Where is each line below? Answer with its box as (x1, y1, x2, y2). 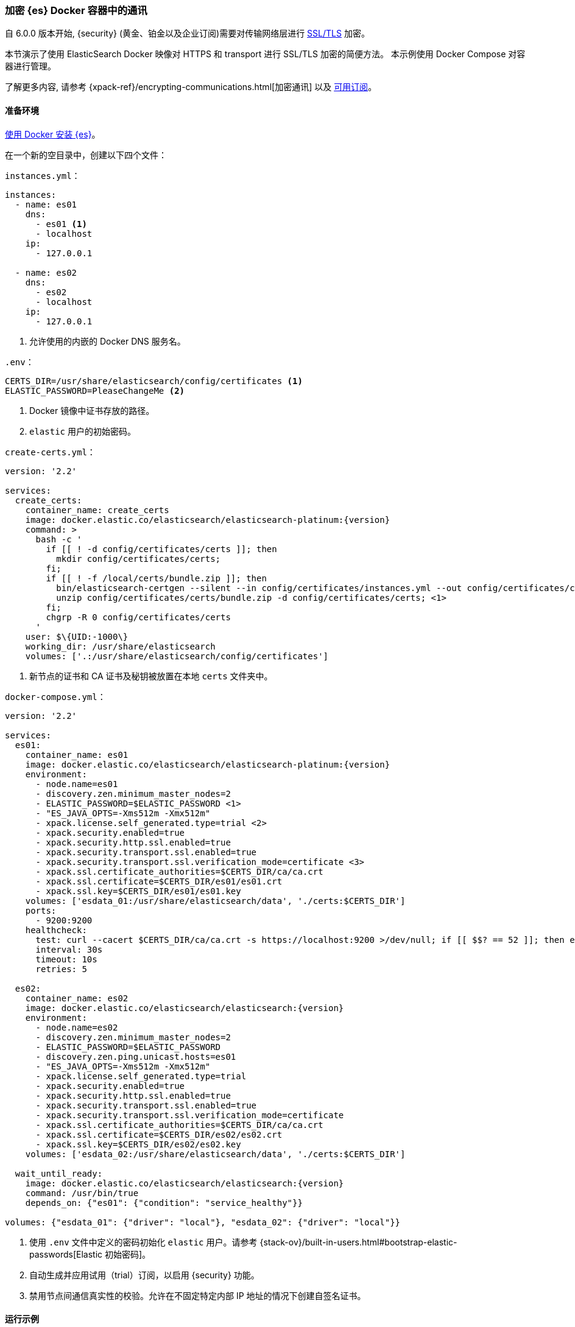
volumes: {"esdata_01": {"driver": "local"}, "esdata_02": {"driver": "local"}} (5, 1217, 401, 1227)
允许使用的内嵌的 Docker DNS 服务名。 (29, 335, 186, 346)
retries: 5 (35, 964, 87, 974)
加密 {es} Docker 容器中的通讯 (5, 4, 147, 16)
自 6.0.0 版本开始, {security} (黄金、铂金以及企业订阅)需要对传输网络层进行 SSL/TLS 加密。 (5, 28, 370, 39)
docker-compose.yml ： (5, 691, 106, 702)
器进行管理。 (5, 61, 56, 72)
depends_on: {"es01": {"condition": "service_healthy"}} (25, 1197, 303, 1208)
